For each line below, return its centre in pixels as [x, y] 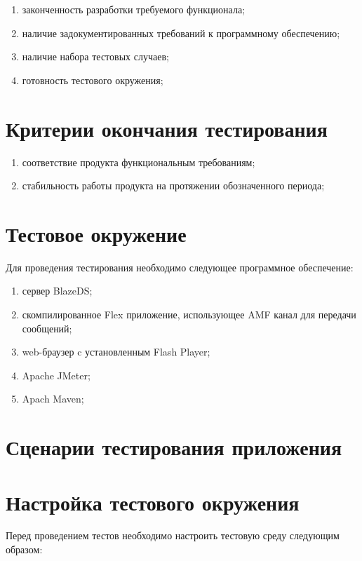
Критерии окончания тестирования [167, 128]
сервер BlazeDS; [57, 291]
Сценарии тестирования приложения [174, 447]
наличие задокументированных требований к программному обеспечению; [181, 33]
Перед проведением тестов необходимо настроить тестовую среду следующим [173, 535]
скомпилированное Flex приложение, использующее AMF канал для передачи [189, 314]
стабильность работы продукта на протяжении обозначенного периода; [173, 185]
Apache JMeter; [56, 375]
